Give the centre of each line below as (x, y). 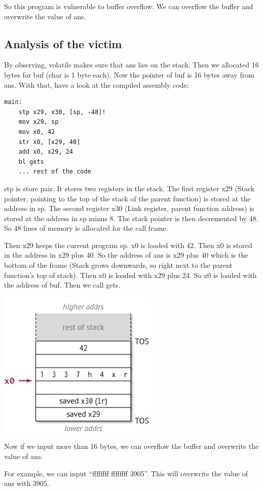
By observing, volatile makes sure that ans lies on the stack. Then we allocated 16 (131, 65)
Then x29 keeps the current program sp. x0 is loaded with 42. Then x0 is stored (128, 245)
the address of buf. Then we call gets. (62, 285)
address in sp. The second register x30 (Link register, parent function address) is (129, 208)
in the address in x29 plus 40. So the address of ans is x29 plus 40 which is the (126, 255)
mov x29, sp (39, 122)
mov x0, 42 (37, 132)
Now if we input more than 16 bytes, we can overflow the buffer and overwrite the (131, 446)
